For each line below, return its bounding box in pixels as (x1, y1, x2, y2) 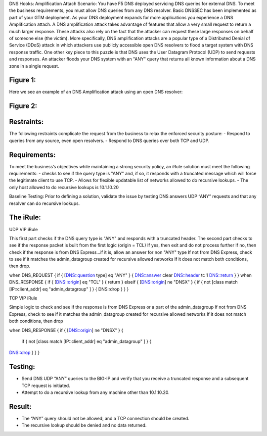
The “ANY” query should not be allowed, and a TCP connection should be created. (21, 415, 190, 421)
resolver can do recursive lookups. (9, 200, 80, 206)
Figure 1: (9, 76, 36, 84)
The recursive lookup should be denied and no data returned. (21, 422, 147, 428)
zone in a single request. (9, 63, 59, 69)
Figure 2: (9, 102, 38, 110)
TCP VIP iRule (9, 295, 38, 301)
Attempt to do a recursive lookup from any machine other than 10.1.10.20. (21, 389, 170, 395)
